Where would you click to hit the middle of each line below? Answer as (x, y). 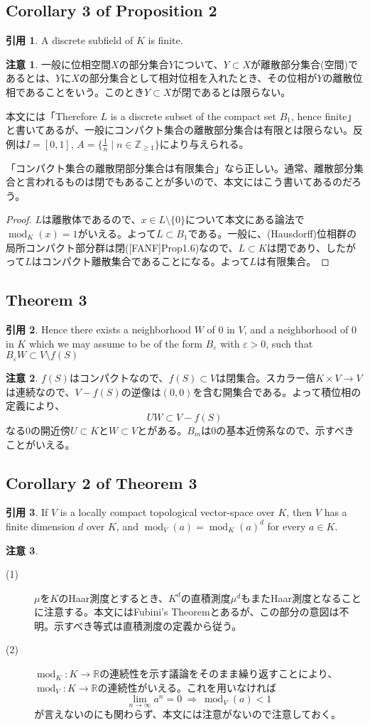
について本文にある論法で (245, 219)
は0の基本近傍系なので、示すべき (278, 430)
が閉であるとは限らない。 (231, 91)
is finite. (165, 40)
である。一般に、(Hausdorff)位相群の (272, 233)
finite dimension (40, 526)
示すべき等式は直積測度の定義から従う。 (148, 625)
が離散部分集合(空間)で (304, 64)
